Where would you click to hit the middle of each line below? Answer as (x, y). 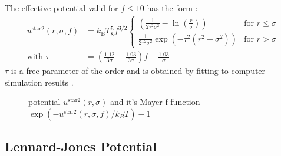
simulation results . (39, 82)
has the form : (172, 8)
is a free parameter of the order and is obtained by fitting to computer (138, 71)
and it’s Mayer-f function (155, 102)
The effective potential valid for (62, 8)
